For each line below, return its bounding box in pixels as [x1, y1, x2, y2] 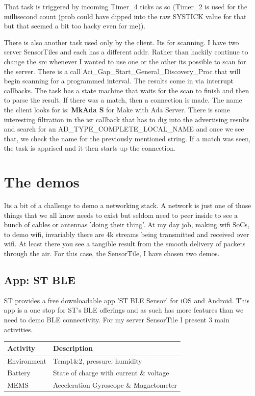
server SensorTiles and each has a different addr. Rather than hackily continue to [4, 47, 248, 57]
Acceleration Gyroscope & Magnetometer [53, 380, 177, 390]
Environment [7, 355, 47, 366]
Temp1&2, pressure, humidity [53, 355, 142, 366]
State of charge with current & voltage [53, 368, 169, 378]
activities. [4, 324, 33, 334]
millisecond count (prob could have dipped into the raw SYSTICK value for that [4, 11, 247, 21]
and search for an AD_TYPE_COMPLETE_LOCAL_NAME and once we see [4, 124, 244, 134]
